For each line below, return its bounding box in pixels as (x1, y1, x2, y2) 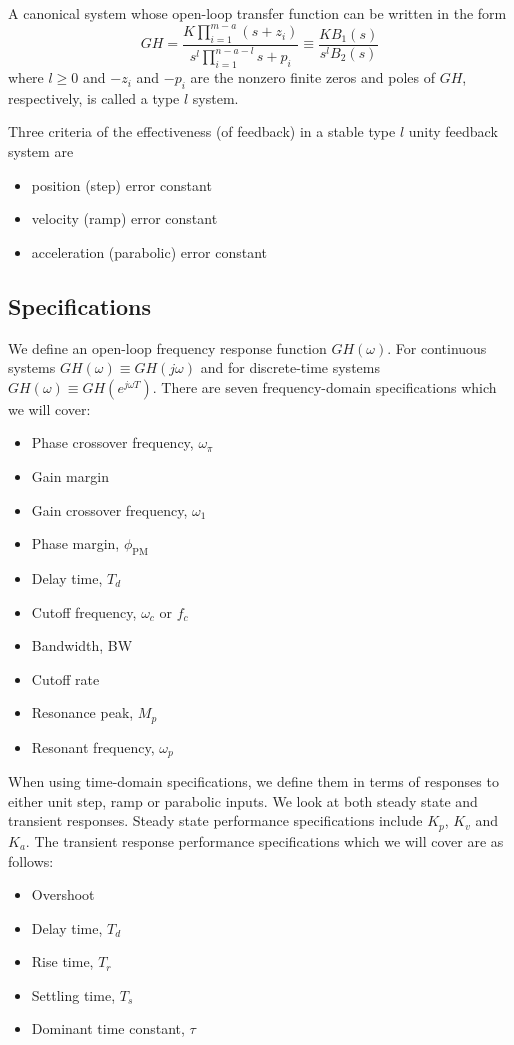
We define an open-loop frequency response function (8, 337, 327, 358)
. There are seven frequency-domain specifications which (152, 376, 497, 397)
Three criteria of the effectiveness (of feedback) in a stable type (8, 121, 396, 142)
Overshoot (31, 884, 95, 905)
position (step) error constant (31, 174, 212, 195)
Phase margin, (31, 533, 120, 554)
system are (8, 141, 74, 162)
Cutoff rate (31, 668, 100, 689)
